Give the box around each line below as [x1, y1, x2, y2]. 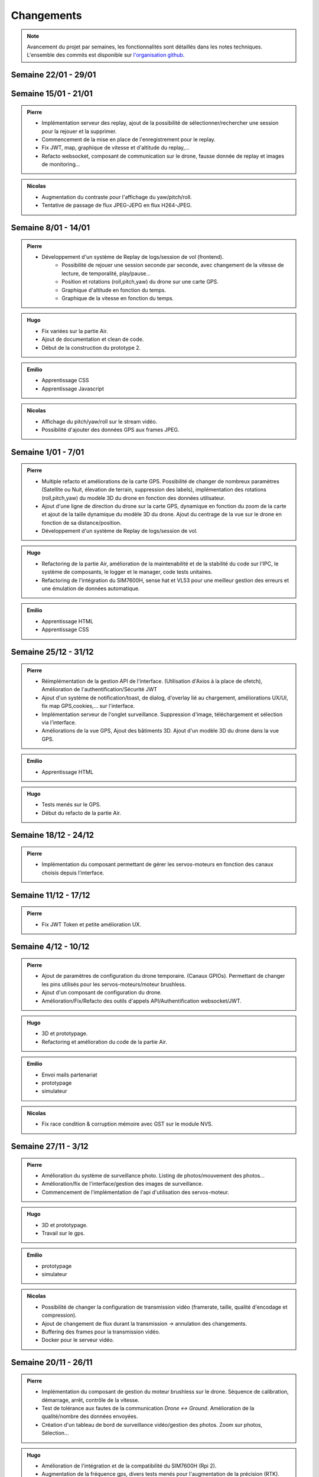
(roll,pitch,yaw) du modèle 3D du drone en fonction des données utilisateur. [41, 494, 226, 502]
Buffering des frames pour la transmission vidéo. [41, 1328, 161, 1335]
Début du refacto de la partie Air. [41, 809, 121, 816]
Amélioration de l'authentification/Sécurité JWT [41, 686, 158, 693]
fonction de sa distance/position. [41, 519, 122, 526]
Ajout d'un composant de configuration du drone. [41, 989, 162, 996]
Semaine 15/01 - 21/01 [11, 89, 93, 99]
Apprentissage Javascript [41, 385, 105, 392]
